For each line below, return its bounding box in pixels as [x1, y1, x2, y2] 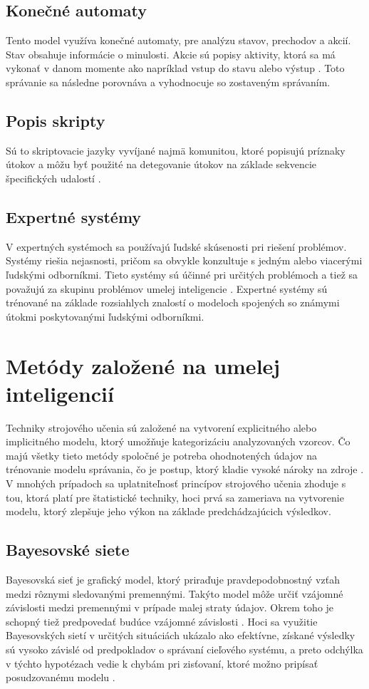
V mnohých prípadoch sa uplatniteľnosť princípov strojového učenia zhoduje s [6, 476, 346, 491]
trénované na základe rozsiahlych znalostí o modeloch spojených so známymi [6, 295, 340, 310]
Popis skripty [6, 109, 105, 131]
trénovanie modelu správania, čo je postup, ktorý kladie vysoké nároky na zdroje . [6, 462, 364, 477]
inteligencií [6, 378, 114, 408]
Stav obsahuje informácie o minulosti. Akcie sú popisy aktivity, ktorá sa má [6, 46, 336, 61]
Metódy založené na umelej [6, 351, 281, 380]
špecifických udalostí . [6, 170, 101, 185]
